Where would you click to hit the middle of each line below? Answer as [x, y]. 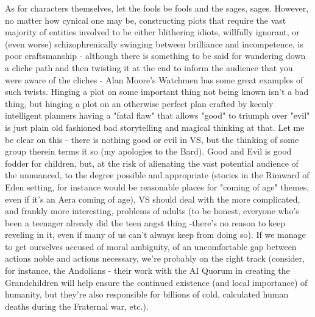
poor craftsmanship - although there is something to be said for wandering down [155, 56]
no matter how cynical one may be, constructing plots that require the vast [146, 20]
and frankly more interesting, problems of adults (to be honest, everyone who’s [152, 211]
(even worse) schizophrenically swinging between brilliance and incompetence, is [154, 44]
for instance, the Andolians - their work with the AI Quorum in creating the [147, 270]
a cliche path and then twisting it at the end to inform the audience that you [149, 67]
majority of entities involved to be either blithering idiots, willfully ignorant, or [152, 32]
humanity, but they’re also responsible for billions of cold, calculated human [147, 294]
